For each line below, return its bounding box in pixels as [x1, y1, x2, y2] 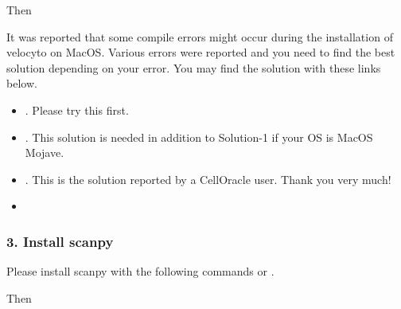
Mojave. [25, 144, 64, 161]
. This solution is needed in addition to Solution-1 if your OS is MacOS [25, 128, 373, 145]
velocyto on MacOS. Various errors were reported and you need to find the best [6, 44, 395, 61]
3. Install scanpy [6, 231, 114, 251]
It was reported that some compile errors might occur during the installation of [6, 28, 393, 45]
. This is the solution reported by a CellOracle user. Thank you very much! [25, 170, 391, 187]
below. [6, 75, 37, 92]
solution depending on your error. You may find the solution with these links [6, 59, 381, 76]
